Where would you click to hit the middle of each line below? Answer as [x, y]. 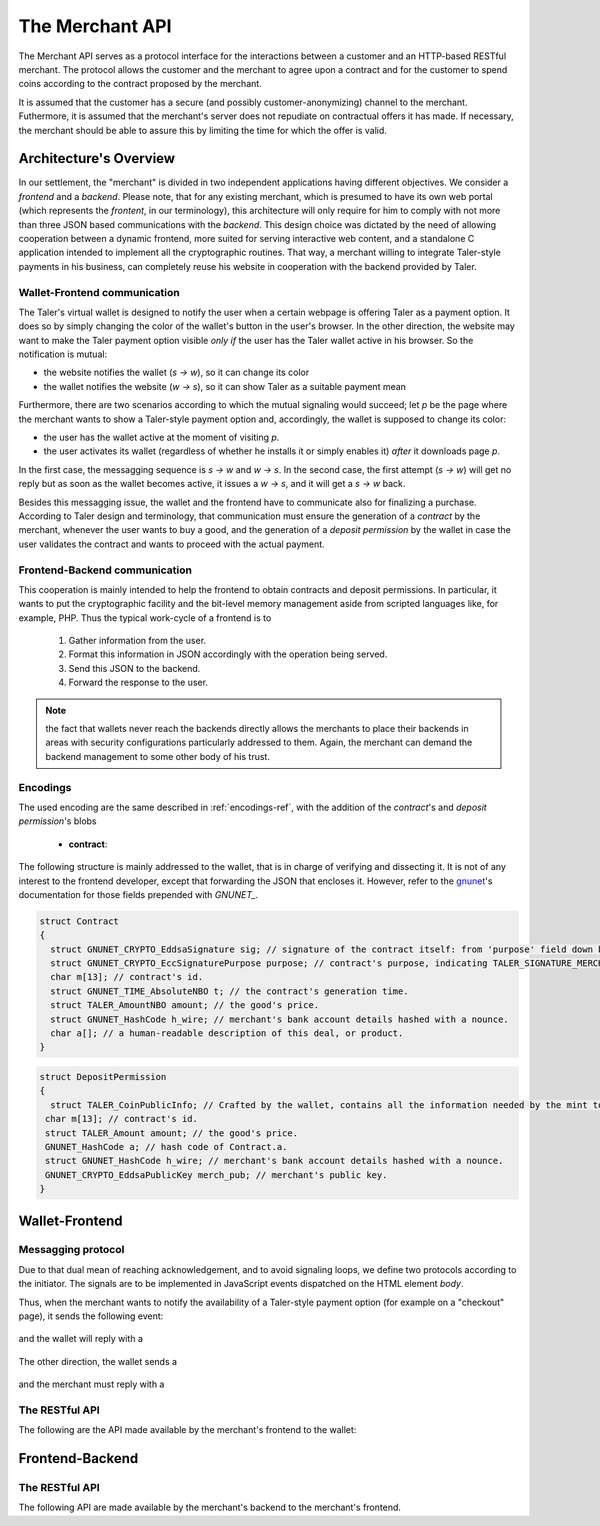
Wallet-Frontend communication [99, 292]
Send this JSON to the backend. [134, 668]
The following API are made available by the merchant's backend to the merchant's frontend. [210, 1507]
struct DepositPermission [103, 1076]
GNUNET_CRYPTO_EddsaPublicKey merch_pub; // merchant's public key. [216, 1174]
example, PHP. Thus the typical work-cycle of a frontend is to [145, 617]
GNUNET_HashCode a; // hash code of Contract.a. [166, 1146]
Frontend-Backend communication [105, 570]
